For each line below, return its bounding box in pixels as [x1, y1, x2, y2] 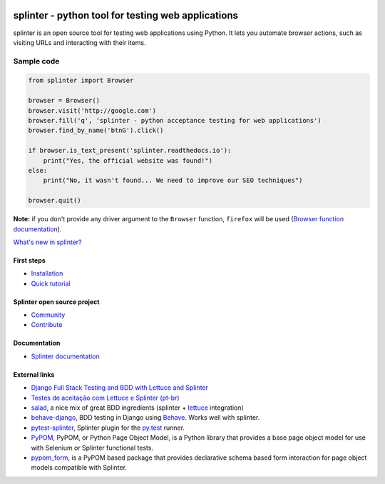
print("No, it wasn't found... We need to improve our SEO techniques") [43, 176, 303, 185]
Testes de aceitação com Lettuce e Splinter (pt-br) [31, 393, 180, 402]
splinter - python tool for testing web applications [13, 9, 239, 21]
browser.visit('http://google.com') [28, 106, 157, 114]
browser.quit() [28, 196, 81, 205]
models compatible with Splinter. [31, 463, 128, 472]
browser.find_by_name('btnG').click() [28, 126, 164, 135]
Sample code [13, 56, 60, 66]
